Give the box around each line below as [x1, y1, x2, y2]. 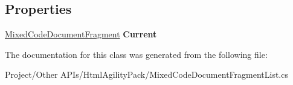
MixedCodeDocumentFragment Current [5, 28, 157, 40]
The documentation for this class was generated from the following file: [5, 48, 268, 60]
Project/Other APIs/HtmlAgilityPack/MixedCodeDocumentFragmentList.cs [5, 68, 288, 81]
